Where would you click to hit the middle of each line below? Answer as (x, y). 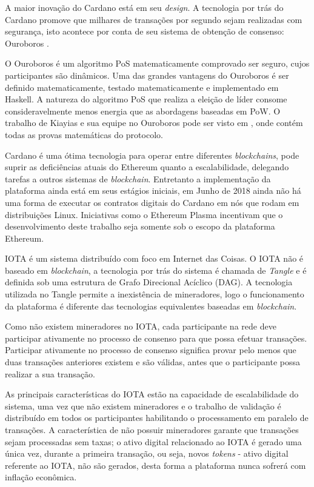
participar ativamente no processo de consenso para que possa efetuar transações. (156, 338)
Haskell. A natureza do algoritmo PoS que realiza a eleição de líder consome (146, 99)
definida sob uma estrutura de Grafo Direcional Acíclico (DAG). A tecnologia (149, 282)
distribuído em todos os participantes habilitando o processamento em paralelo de (157, 418)
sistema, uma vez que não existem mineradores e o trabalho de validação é (143, 406)
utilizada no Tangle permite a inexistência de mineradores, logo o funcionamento (155, 294)
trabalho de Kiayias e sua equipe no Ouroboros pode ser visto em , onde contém (154, 123)
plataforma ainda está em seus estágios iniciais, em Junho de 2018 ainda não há (153, 190)
